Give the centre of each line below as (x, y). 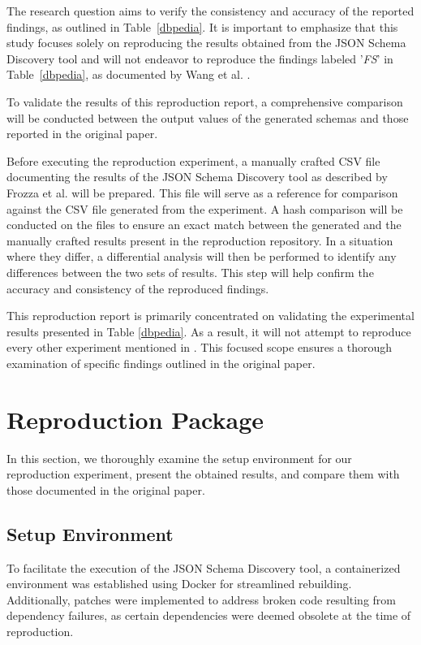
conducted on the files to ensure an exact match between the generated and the (204, 225)
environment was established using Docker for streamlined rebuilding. (179, 584)
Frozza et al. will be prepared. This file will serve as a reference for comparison (202, 192)
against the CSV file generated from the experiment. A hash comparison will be (205, 208)
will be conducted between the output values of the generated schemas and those (208, 117)
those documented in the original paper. (106, 489)
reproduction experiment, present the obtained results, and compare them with (203, 474)
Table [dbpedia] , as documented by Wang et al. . (129, 74)
